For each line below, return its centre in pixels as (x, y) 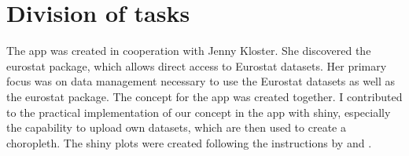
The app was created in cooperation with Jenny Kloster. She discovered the (189, 51)
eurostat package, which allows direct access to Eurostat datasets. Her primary (197, 65)
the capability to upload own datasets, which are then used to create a (176, 127)
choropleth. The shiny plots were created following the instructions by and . (189, 142)
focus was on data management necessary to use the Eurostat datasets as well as (201, 81)
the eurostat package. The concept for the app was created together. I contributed (204, 96)
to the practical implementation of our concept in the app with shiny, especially (199, 112)
